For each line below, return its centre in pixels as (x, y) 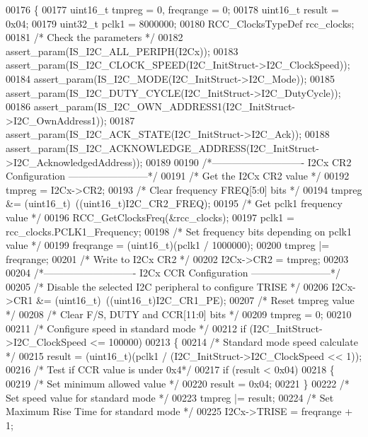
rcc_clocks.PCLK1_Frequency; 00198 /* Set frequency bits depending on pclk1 (179, 231)
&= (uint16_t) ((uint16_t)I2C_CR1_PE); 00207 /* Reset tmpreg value (195, 300)
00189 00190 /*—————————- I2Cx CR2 (249, 162)
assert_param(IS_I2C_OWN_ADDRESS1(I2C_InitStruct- (165, 106)
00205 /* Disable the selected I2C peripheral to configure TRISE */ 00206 (167, 286)
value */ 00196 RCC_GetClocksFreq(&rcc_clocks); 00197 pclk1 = (150, 217)
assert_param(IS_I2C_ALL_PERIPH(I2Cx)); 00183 (122, 51)
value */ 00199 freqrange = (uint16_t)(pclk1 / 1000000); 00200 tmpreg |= (168, 245)
